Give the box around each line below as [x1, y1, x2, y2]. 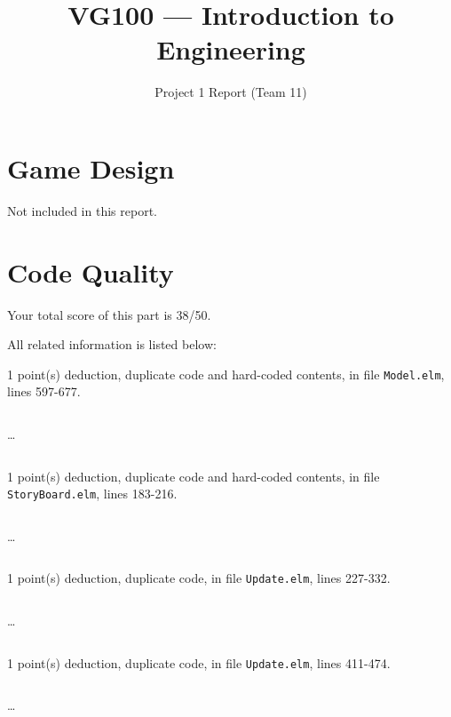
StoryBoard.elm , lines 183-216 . [7, 484, 178, 503]
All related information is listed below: [7, 335, 217, 354]
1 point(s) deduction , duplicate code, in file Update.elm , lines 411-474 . [7, 653, 391, 672]
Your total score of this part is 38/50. [7, 305, 211, 323]
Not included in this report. [7, 201, 157, 219]
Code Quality [7, 253, 174, 290]
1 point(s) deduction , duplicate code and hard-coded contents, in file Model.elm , [7, 364, 445, 383]
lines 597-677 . [7, 382, 81, 401]
